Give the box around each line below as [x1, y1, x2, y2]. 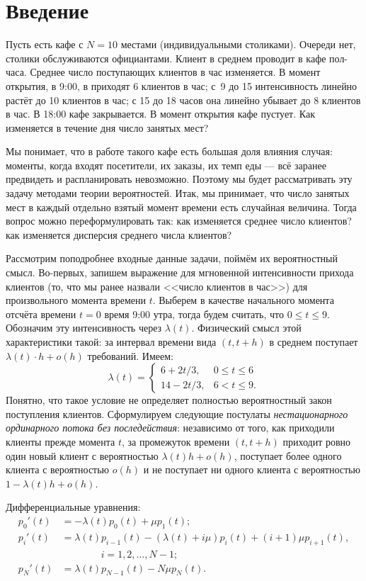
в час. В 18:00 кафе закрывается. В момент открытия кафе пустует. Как [6, 106, 315, 121]
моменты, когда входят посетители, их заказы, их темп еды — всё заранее [6, 157, 326, 172]
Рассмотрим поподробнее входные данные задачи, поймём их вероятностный [6, 251, 338, 266]
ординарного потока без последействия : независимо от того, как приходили [6, 420, 335, 435]
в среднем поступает [269, 334, 358, 349]
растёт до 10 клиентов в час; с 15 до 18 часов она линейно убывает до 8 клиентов [6, 92, 361, 107]
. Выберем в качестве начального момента [152, 293, 334, 308]
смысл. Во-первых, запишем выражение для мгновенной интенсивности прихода [6, 265, 354, 280]
